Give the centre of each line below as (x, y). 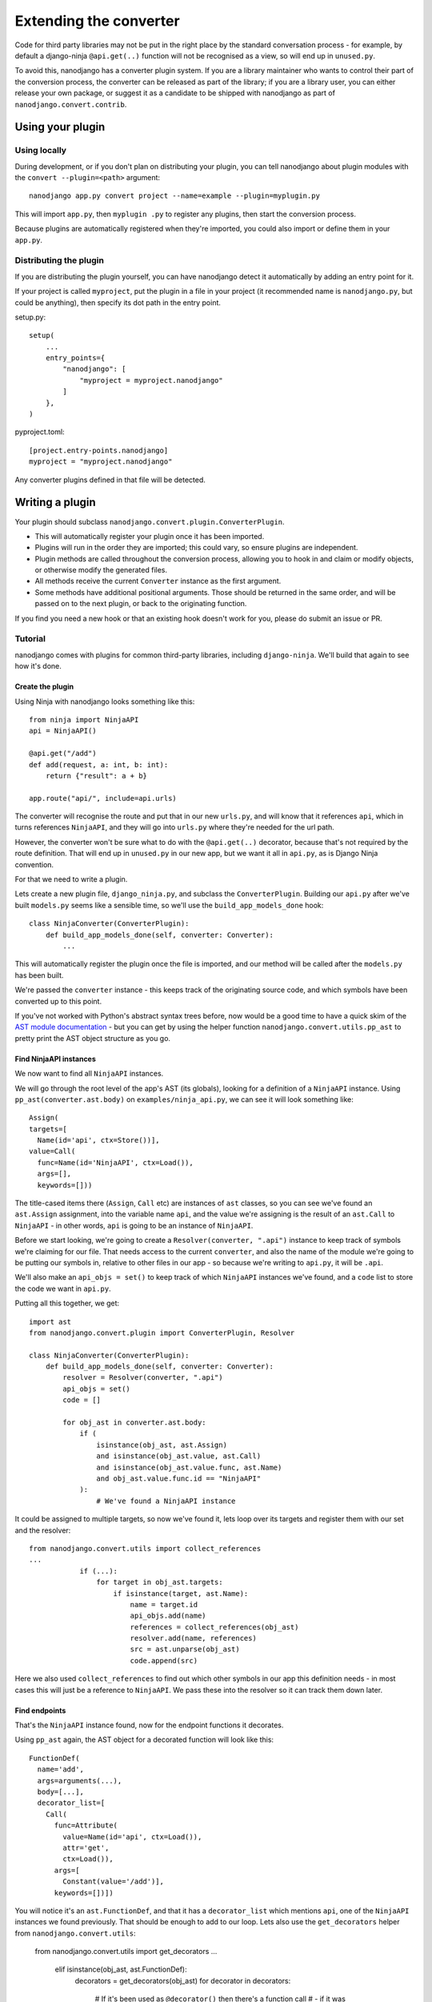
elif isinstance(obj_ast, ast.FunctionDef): (121, 1969)
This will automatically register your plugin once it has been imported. (150, 536)
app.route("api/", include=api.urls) (103, 798)
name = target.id (164, 1604)
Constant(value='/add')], (113, 1881)
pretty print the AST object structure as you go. (93, 1038)
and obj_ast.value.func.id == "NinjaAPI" (179, 1479)
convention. (34, 864)
